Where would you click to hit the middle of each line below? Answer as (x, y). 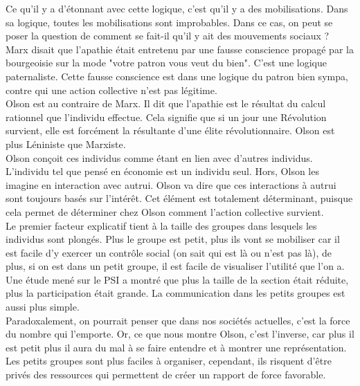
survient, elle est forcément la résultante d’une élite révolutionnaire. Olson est (170, 130)
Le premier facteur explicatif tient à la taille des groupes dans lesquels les (161, 225)
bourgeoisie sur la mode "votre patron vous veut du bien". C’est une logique (166, 63)
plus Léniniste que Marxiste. (66, 144)
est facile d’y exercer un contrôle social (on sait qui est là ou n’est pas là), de (169, 252)
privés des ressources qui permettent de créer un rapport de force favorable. (166, 375)
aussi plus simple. (43, 307)
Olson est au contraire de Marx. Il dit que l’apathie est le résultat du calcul (166, 103)
